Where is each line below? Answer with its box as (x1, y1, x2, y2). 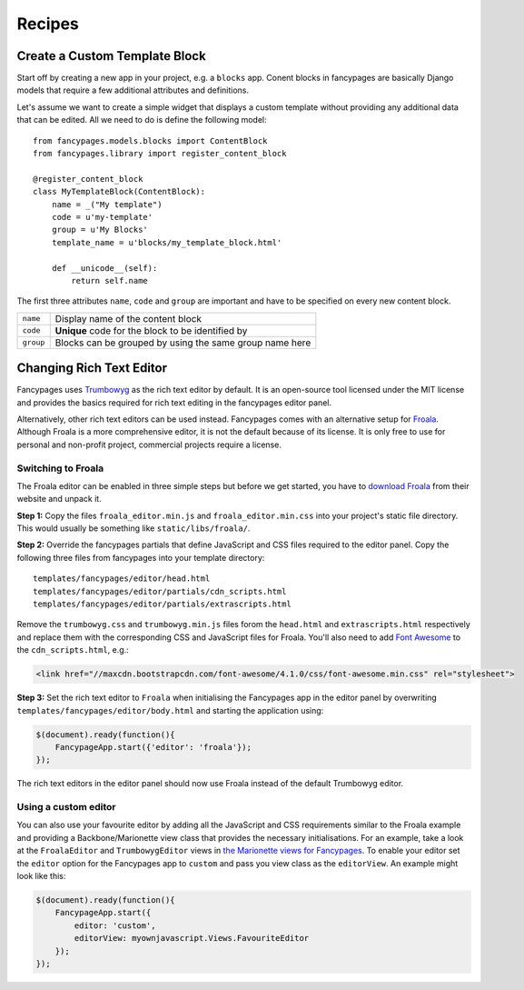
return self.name (71, 275, 149, 285)
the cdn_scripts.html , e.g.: (16, 645, 129, 655)
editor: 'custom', (74, 920, 156, 931)
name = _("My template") (51, 199, 163, 209)
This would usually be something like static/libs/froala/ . (16, 523, 251, 534)
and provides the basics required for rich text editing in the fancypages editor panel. (16, 396, 331, 408)
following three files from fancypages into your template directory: (16, 552, 265, 563)
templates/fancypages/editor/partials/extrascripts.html (33, 599, 292, 609)
